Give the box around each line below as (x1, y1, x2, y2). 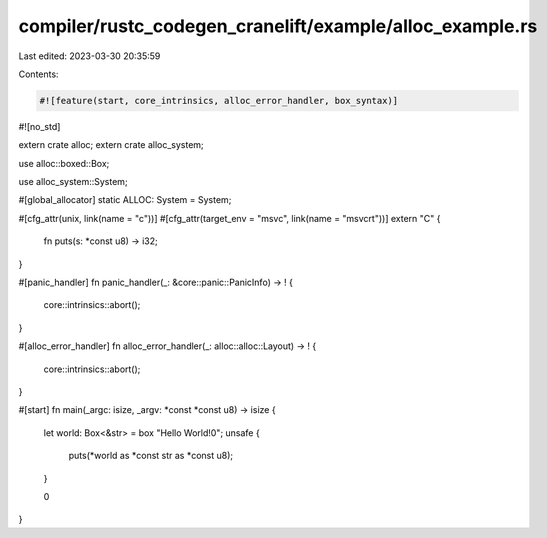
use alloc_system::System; (18, 176, 129, 188)
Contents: (18, 68, 59, 80)
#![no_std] (18, 120, 61, 132)
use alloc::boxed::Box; (18, 157, 110, 169)
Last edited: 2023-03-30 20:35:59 (18, 50, 161, 62)
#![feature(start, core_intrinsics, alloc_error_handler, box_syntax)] (39, 95, 399, 106)
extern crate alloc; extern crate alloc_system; (18, 139, 204, 151)
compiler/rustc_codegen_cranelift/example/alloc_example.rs (18, 15, 538, 37)
